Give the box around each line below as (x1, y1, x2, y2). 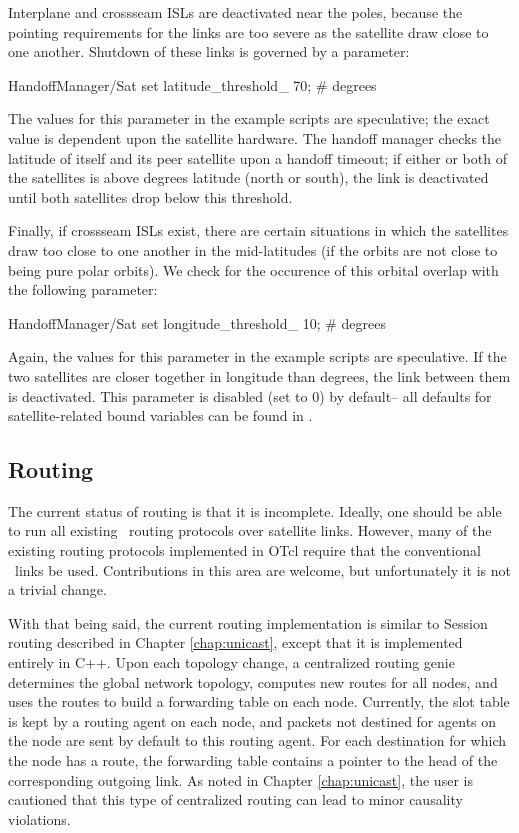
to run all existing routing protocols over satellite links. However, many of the (8, 520, 492, 541)
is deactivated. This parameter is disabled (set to (8, 385, 308, 406)
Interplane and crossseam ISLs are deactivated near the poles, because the (8, 2, 463, 22)
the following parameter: (8, 279, 158, 300)
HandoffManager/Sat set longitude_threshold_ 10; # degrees (8, 312, 386, 333)
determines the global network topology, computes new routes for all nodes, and (8, 671, 498, 692)
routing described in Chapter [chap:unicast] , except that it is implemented (8, 632, 463, 653)
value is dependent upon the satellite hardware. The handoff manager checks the (8, 127, 502, 148)
